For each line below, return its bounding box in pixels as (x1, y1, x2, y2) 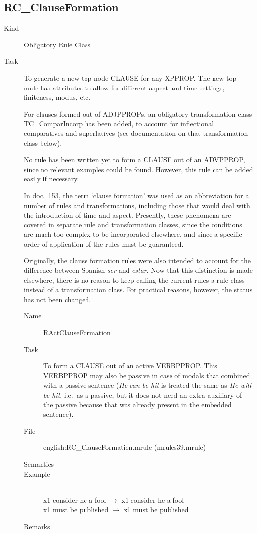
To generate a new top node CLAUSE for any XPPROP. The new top (24, 72, 237, 83)
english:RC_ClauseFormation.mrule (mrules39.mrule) (43, 442, 206, 452)
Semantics (24, 458, 54, 469)
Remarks (24, 521, 50, 531)
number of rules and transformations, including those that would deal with (24, 200, 250, 210)
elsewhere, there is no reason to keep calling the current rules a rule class (24, 274, 245, 285)
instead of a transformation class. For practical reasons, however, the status (24, 284, 253, 295)
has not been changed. (24, 294, 91, 304)
